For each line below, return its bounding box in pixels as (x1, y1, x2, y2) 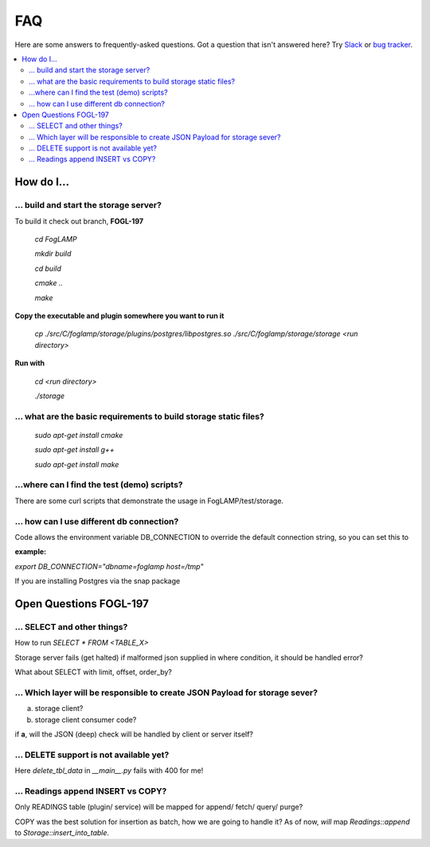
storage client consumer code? (34, 715, 137, 724)
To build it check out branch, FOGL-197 (14, 216, 143, 226)
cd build (34, 263, 61, 273)
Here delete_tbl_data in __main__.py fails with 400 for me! (14, 766, 204, 775)
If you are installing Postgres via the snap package (14, 576, 181, 586)
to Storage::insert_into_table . (14, 828, 110, 837)
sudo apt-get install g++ (34, 445, 115, 455)
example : (14, 547, 47, 556)
